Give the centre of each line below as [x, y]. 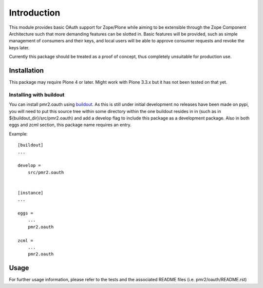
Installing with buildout [37, 95]
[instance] [31, 193]
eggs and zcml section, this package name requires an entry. [70, 125]
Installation [26, 70]
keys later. [19, 48]
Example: [18, 134]
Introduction [35, 13]
